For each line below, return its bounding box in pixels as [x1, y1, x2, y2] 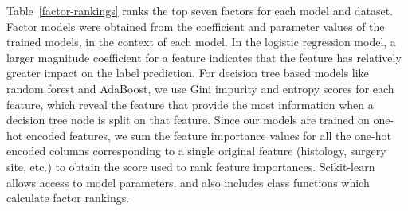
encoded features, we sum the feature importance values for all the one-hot [25, 127, 391, 143]
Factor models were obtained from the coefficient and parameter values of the [6, 18, 385, 34]
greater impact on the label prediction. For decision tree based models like [6, 64, 369, 81]
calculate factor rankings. [6, 190, 130, 206]
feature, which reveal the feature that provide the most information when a [6, 96, 374, 112]
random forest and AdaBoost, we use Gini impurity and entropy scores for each [6, 80, 394, 96]
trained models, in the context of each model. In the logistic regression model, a [6, 33, 396, 50]
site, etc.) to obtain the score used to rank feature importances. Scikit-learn [6, 158, 375, 174]
